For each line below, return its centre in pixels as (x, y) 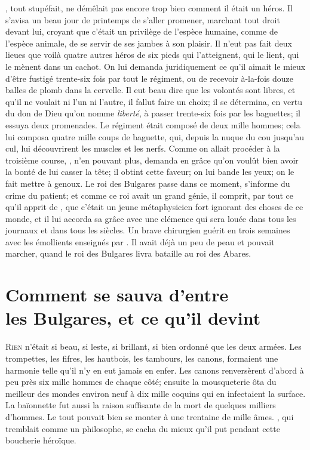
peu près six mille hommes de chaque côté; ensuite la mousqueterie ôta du (141, 382)
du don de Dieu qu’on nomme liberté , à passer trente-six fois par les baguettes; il (153, 113)
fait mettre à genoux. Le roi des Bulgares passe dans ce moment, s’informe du (148, 183)
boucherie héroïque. (41, 440)
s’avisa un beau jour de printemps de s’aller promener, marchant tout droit (143, 19)
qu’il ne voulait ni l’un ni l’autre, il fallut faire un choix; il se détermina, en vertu (154, 101)
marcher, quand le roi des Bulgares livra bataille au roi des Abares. (128, 253)
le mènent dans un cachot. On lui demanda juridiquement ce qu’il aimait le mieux (156, 66)
